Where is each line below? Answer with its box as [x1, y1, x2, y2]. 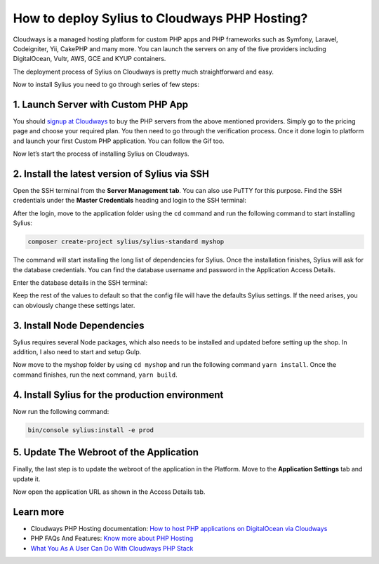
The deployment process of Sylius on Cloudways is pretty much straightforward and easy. [13, 67, 274, 76]
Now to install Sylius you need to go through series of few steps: [13, 81, 200, 89]
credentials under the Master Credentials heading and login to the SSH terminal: [13, 196, 247, 205]
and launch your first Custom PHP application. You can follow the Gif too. [13, 137, 225, 145]
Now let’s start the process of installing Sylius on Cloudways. [13, 149, 189, 158]
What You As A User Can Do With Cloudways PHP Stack [30, 544, 194, 552]
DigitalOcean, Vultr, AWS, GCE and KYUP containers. [13, 55, 166, 63]
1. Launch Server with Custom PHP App [13, 98, 189, 110]
